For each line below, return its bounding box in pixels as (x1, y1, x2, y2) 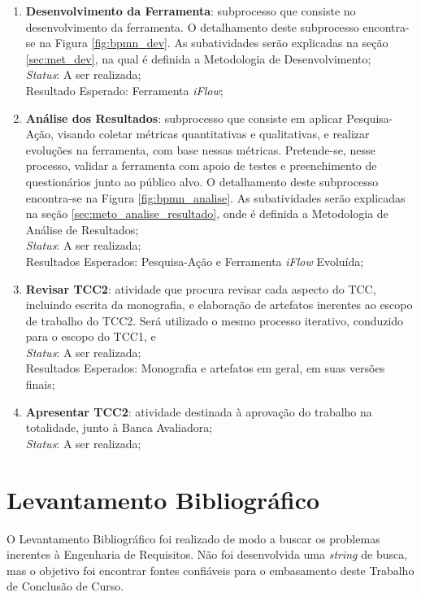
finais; (25, 376, 55, 393)
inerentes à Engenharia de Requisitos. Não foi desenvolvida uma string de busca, (7, 546, 408, 563)
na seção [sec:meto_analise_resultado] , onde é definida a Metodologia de (25, 205, 388, 222)
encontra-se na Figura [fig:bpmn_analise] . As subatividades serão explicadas (25, 189, 406, 206)
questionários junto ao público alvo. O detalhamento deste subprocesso (25, 172, 379, 190)
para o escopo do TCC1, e (25, 328, 156, 345)
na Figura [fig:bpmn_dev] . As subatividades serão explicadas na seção (39, 34, 388, 51)
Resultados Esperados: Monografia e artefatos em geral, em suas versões (25, 360, 385, 377)
